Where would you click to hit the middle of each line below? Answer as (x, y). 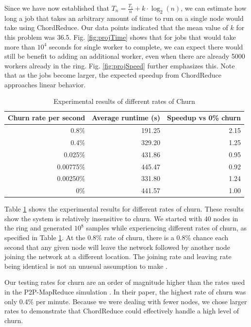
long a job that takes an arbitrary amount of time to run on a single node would (124, 18)
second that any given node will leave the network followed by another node (117, 247)
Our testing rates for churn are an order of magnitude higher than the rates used (125, 282)
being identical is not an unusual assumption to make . (86, 266)
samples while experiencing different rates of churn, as (166, 228)
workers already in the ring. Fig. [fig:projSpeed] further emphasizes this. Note (120, 65)
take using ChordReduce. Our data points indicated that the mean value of (116, 27)
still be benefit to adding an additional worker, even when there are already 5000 (125, 56)
